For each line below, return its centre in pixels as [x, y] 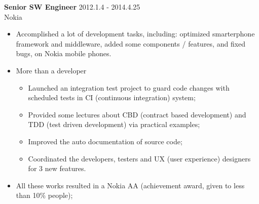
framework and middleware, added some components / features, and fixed [131, 43]
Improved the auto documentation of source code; [105, 141]
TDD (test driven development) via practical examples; [114, 124]
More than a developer [51, 70]
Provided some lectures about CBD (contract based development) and [137, 114]
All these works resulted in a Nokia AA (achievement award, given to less [130, 185]
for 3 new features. [57, 168]
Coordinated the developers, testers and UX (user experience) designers [139, 158]
